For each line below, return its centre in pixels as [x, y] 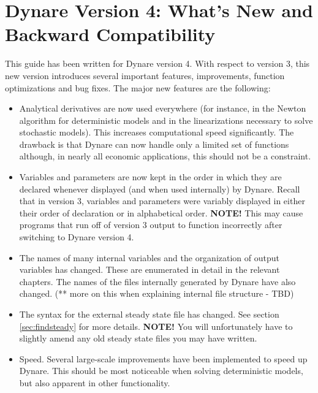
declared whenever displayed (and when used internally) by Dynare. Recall [160, 189]
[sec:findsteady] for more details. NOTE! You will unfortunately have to [156, 326]
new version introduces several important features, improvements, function [145, 75]
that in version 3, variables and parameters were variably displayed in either [162, 201]
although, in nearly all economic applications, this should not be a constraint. [165, 156]
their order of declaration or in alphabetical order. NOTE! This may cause [161, 212]
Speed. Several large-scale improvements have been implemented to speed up [163, 358]
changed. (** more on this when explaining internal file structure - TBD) [157, 293]
